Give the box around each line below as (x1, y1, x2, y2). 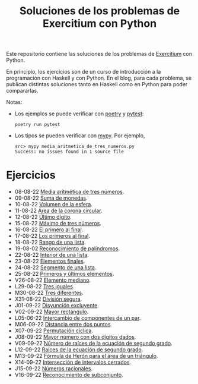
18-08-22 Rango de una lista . (14, 239, 86, 246)
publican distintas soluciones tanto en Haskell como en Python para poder (6, 81, 188, 88)
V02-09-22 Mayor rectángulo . (14, 308, 89, 316)
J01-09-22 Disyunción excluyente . (14, 302, 100, 309)
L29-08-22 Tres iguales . (14, 283, 75, 290)
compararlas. (6, 87, 39, 95)
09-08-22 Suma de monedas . (14, 194, 88, 202)
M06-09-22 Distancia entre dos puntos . (14, 321, 113, 328)
